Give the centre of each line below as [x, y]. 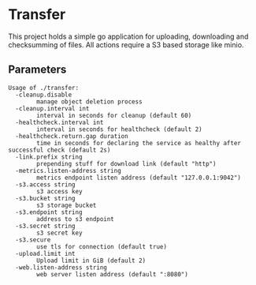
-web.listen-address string [61, 267]
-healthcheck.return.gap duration [72, 136]
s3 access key [59, 191]
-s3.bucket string [46, 198]
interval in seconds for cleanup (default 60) [114, 115]
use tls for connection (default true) [102, 246]
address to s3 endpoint [75, 219]
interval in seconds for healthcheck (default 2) [119, 129]
